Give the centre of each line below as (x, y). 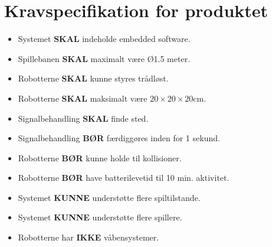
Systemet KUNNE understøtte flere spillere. (100, 217)
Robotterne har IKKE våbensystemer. (89, 237)
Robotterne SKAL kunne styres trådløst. (93, 78)
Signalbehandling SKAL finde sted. (83, 118)
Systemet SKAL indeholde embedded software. (104, 39)
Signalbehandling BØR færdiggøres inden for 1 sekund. (119, 138)
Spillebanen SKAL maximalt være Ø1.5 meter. (104, 58)
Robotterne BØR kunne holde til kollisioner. (100, 157)
